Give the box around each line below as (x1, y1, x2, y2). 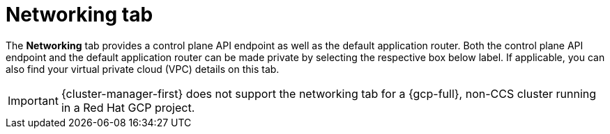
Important (8, 93, 59, 108)
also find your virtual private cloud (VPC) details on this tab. (6, 62, 280, 75)
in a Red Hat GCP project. (61, 100, 195, 115)
